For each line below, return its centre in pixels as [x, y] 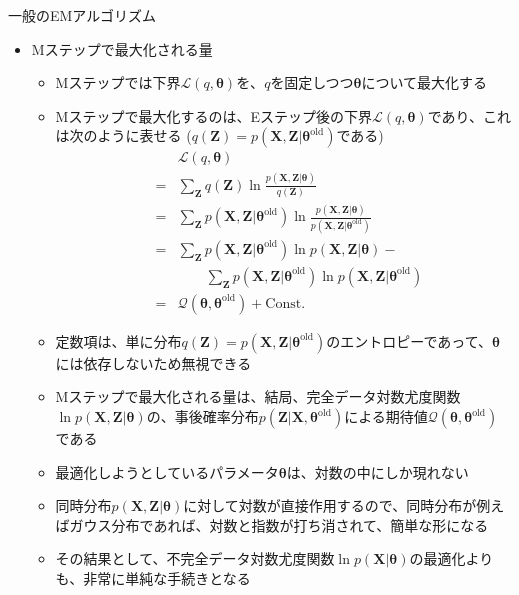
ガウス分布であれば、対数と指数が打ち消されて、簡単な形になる [279, 524]
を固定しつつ [312, 82]
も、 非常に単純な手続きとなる [153, 577]
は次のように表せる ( [123, 135]
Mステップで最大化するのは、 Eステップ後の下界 [213, 115]
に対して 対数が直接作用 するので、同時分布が [330, 505]
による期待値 [386, 416]
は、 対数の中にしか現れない [377, 471]
